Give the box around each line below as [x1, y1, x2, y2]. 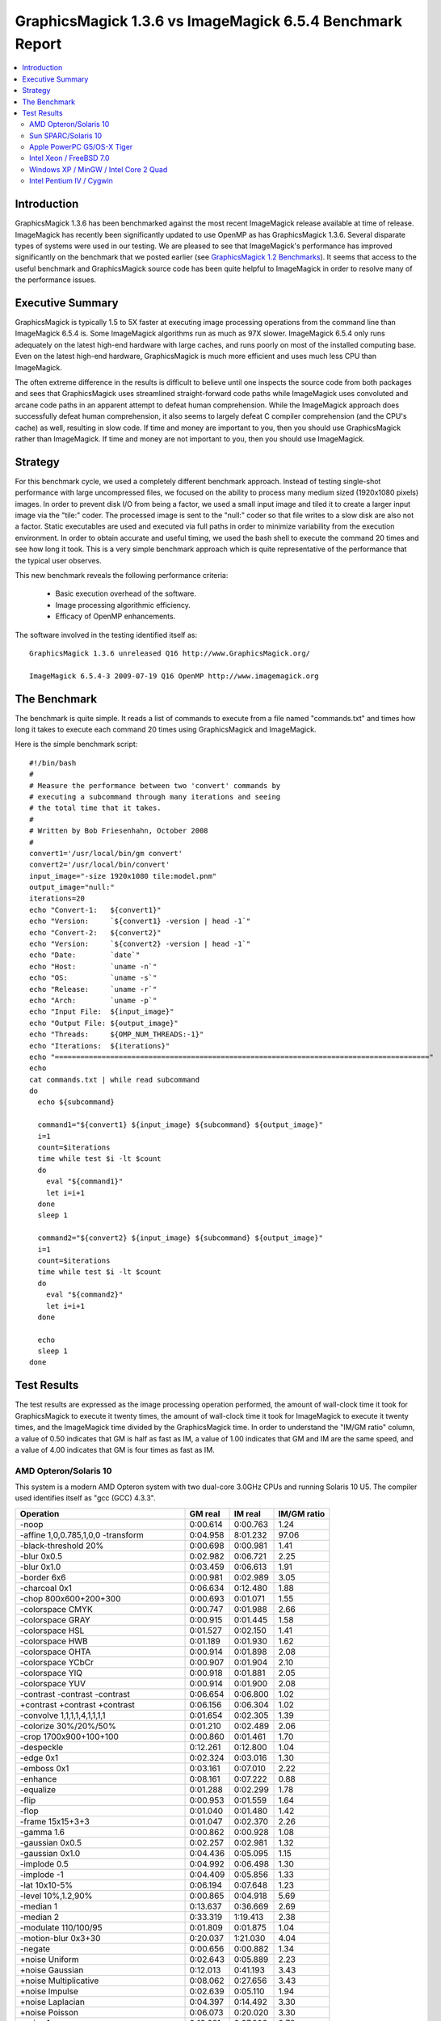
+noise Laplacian [19, 1996, 85, 2007]
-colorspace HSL [19, 1625, 85, 1636]
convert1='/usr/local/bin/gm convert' [29, 849, 183, 858]
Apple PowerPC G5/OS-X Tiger [29, 142, 133, 152]
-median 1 [19, 1901, 58, 1912]
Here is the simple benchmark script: [15, 740, 138, 749]
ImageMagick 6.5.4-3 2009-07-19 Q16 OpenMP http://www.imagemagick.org [29, 671, 319, 681]
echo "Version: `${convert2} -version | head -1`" [29, 939, 251, 949]
